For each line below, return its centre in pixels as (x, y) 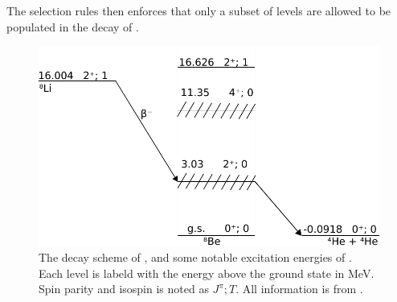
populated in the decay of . (73, 26)
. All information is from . (299, 289)
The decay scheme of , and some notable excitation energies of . (195, 256)
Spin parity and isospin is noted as (124, 289)
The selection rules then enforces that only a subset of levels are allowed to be (199, 10)
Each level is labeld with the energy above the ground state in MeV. (207, 273)
